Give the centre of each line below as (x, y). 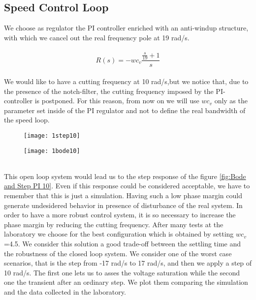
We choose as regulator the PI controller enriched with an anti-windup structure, (126, 28)
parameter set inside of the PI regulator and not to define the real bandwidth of (125, 110)
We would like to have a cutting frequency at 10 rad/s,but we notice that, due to (126, 81)
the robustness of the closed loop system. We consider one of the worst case (118, 253)
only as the (231, 101)
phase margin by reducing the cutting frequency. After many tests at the (114, 224)
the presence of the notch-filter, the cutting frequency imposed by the (109, 91)
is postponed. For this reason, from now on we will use (117, 101)
